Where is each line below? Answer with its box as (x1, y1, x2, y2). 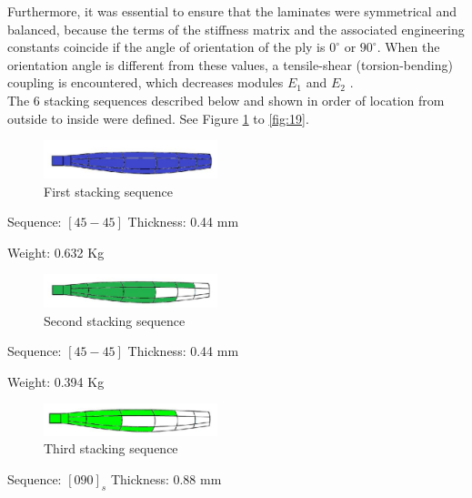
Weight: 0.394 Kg (7, 371, 105, 391)
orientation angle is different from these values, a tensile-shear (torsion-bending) (7, 55, 453, 74)
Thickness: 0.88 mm (110, 469, 222, 488)
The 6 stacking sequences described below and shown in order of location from (7, 90, 445, 109)
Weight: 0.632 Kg (7, 242, 105, 261)
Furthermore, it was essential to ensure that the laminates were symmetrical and (7, 2, 457, 20)
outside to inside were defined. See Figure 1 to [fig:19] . (7, 108, 309, 127)
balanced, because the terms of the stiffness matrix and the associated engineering (7, 19, 465, 38)
